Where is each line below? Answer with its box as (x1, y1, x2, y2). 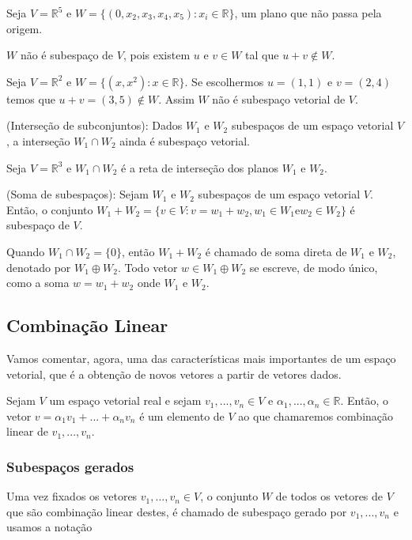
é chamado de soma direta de (205, 243, 347, 259)
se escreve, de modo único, (249, 259, 378, 275)
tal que (245, 47, 279, 63)
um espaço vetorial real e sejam (49, 392, 202, 409)
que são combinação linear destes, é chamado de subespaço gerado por (6, 503, 347, 519)
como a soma (6, 274, 70, 291)
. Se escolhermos (184, 73, 264, 89)
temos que (6, 90, 55, 107)
